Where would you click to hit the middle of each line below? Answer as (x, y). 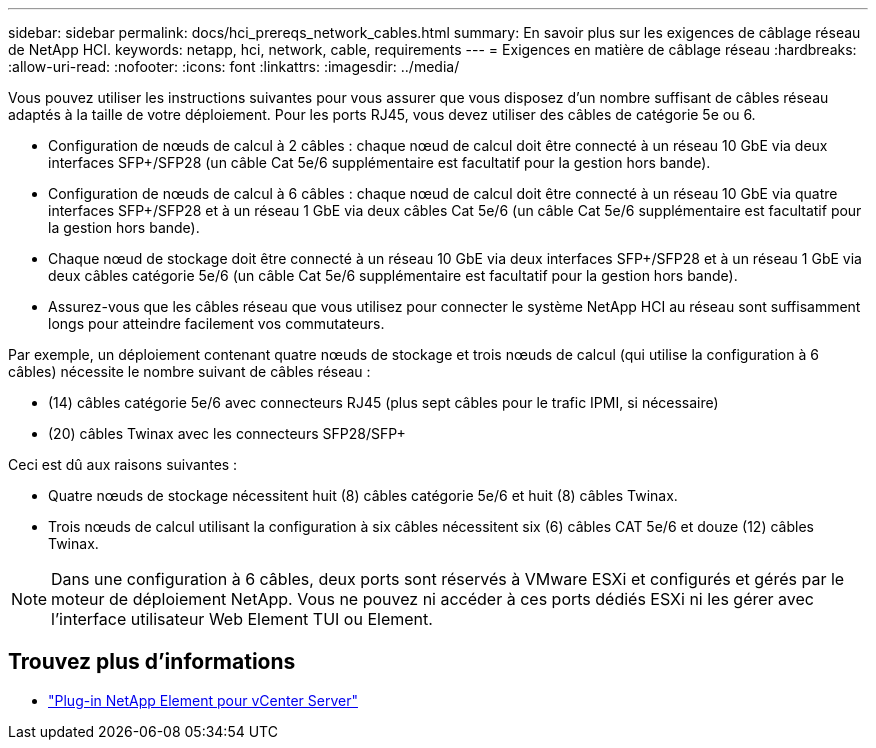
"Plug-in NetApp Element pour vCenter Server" (203, 700)
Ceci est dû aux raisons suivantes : (123, 464)
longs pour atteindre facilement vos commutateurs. (216, 323)
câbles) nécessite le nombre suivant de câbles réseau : (189, 371)
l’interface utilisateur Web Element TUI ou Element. (242, 619)
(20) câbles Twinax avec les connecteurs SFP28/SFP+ (227, 433)
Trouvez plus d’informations (152, 662)
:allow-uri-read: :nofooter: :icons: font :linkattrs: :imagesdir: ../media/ (234, 66)
